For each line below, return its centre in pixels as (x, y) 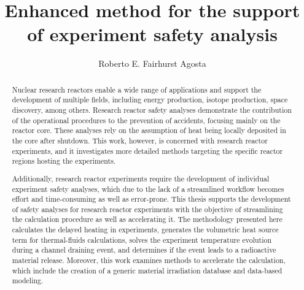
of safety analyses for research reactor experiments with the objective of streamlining (147, 209)
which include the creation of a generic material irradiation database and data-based (147, 270)
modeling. (28, 280)
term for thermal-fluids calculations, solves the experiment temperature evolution (142, 239)
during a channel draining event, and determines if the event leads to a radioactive (144, 250)
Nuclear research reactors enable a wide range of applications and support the (137, 89)
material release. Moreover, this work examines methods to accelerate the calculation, (149, 260)
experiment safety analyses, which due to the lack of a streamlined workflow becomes (148, 189)
